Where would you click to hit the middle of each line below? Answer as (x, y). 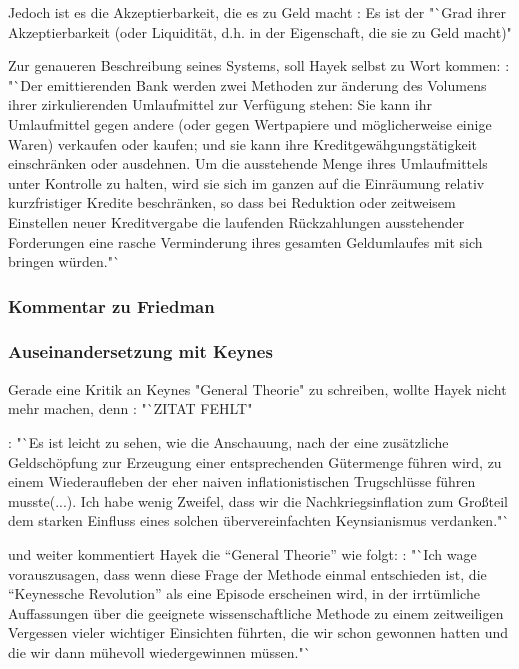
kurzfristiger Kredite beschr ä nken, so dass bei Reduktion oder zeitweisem (232, 202)
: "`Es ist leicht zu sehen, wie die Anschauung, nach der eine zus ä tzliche (228, 441)
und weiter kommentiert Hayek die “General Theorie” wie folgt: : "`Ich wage (242, 553)
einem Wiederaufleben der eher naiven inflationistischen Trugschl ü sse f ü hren (242, 481)
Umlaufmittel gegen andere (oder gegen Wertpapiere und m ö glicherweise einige (250, 123)
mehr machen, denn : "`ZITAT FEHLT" (130, 408)
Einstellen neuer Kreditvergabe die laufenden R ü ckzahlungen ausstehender (236, 221)
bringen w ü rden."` (64, 261)
